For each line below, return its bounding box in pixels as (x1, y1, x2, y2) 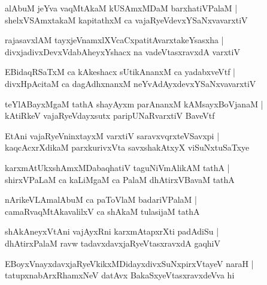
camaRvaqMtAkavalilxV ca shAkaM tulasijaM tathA (5, 205, 200, 217)
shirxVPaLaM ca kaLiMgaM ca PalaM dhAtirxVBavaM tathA (5, 173, 235, 185)
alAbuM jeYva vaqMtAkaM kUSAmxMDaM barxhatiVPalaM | (5, 2, 238, 14)
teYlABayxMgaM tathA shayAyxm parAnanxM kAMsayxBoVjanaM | (5, 97, 263, 110)
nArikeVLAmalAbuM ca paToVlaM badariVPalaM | (5, 193, 197, 206)
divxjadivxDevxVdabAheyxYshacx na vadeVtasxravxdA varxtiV (5, 45, 240, 58)
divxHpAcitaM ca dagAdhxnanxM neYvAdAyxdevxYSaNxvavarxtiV (5, 77, 256, 89)
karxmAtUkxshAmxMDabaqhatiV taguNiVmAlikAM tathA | (5, 161, 230, 173)
